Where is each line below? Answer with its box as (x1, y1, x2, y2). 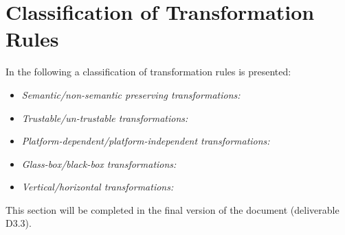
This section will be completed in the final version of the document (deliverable (5, 202, 340, 217)
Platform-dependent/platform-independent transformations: (21, 134, 270, 148)
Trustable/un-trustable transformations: (21, 110, 188, 125)
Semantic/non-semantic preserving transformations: (21, 87, 241, 101)
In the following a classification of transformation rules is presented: (5, 64, 291, 79)
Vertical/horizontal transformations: (21, 180, 174, 194)
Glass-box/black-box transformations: (21, 156, 177, 171)
